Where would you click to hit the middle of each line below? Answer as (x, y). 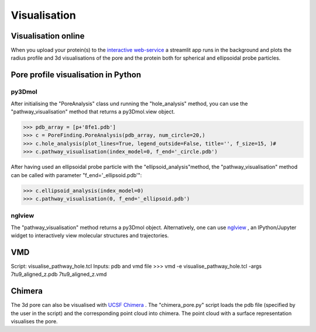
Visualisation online (48, 36)
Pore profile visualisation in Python (76, 75)
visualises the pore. (34, 321)
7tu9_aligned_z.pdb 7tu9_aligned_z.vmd (59, 274)
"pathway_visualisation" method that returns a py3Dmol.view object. (93, 112)
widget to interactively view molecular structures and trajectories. (90, 236)
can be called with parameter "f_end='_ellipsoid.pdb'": (76, 175)
